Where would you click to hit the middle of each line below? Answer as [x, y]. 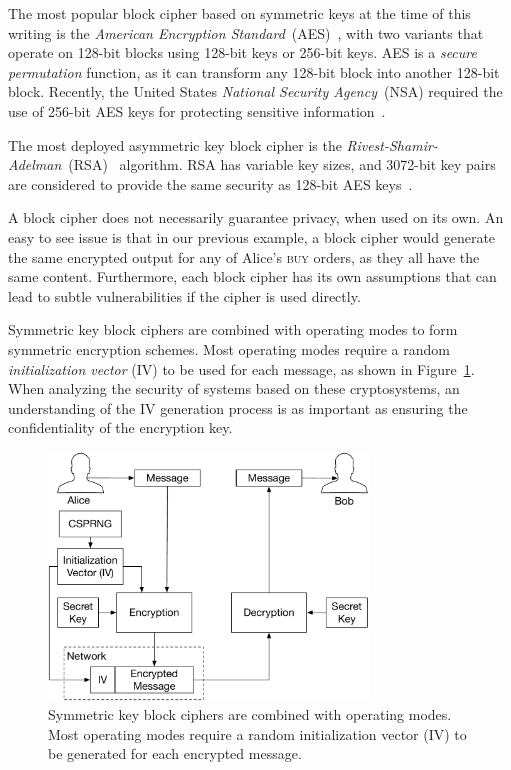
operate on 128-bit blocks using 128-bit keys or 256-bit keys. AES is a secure [242, 52]
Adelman [35, 164]
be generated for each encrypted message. [175, 753]
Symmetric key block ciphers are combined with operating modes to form [233, 329]
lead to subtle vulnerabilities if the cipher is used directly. [184, 295]
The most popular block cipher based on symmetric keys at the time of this [239, 13]
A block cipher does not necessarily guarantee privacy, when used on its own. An [256, 217]
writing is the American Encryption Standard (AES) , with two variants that [246, 32]
